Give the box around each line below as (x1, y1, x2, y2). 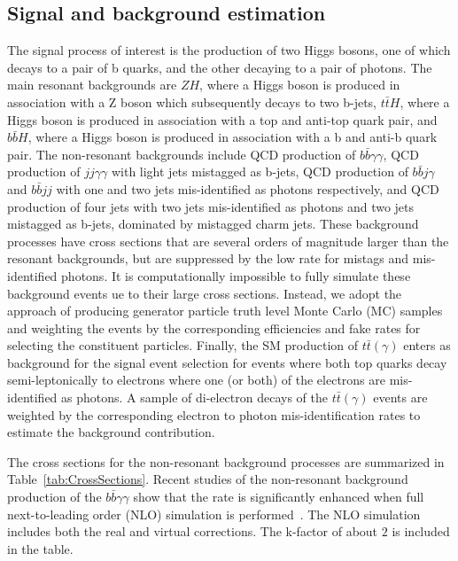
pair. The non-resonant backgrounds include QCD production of (7, 144, 356, 163)
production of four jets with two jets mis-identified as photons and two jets (7, 197, 415, 215)
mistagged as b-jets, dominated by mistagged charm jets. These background (7, 214, 419, 233)
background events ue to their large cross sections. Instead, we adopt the (7, 284, 402, 302)
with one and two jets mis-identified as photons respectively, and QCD (56, 179, 439, 198)
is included (392, 522, 450, 541)
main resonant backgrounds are (7, 75, 177, 94)
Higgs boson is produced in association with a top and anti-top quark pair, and (7, 110, 438, 129)
